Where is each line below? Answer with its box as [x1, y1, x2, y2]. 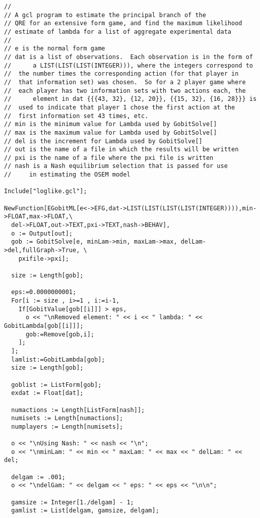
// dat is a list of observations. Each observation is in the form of [4, 53, 253, 61]
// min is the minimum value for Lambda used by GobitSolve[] [4, 121, 217, 128]
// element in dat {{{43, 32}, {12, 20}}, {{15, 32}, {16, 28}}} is [4, 95, 257, 103]
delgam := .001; [11, 473, 66, 481]
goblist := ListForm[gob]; [11, 381, 102, 388]
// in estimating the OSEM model [4, 171, 131, 179]
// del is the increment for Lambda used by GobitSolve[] [4, 137, 203, 145]
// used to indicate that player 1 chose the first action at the [4, 103, 235, 111]
